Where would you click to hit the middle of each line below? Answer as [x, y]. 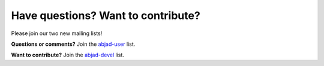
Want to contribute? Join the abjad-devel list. [67, 55]
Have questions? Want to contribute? [106, 15]
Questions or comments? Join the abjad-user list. [73, 44]
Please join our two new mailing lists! [57, 33]
